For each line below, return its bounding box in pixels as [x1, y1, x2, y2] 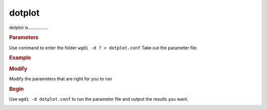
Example [9, 55, 32, 61]
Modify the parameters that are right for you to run [9, 76, 112, 82]
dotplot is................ [9, 25, 48, 30]
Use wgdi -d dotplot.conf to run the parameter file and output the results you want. [9, 96, 188, 102]
